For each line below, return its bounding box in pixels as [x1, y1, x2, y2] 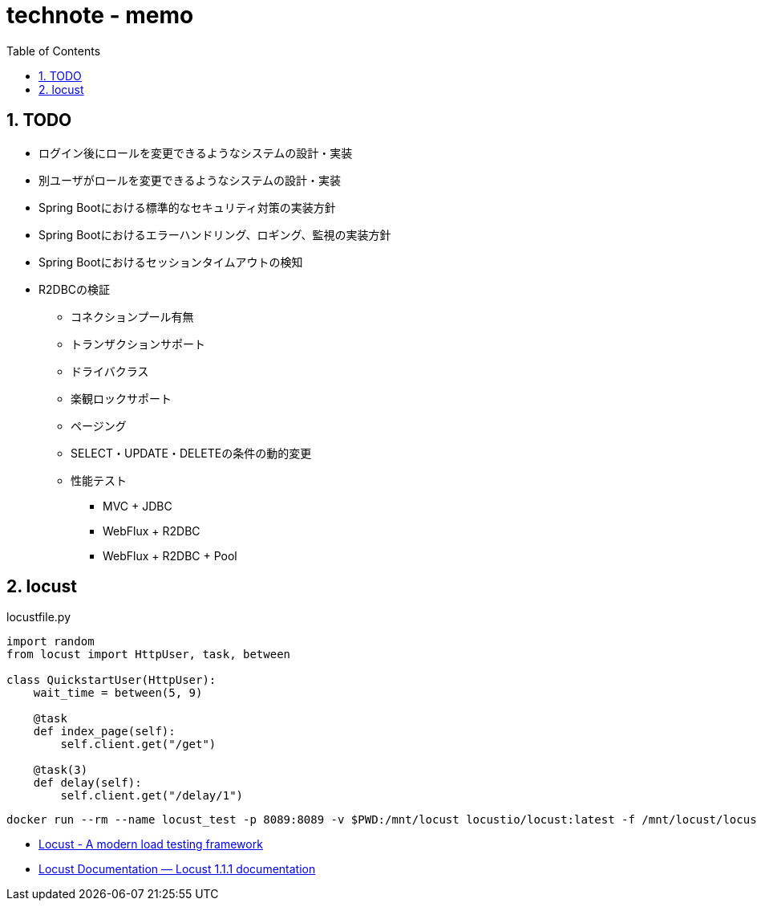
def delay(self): [33, 776, 142, 790]
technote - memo [6, 2, 194, 29]
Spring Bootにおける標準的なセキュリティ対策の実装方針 [38, 200, 336, 214]
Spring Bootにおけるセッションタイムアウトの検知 [38, 254, 303, 269]
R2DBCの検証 [38, 282, 111, 296]
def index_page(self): [33, 725, 176, 738]
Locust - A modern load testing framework [38, 837, 263, 852]
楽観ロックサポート [71, 391, 172, 405]
